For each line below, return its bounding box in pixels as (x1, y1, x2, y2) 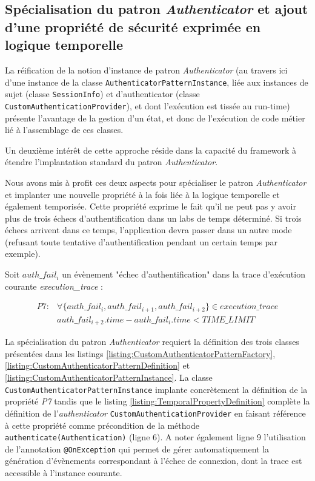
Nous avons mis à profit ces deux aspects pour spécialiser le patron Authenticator (5, 176, 307, 188)
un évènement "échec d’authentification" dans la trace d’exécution (62, 268, 305, 281)
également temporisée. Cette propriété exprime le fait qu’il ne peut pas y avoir (5, 200, 296, 213)
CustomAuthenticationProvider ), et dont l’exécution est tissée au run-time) (5, 99, 290, 112)
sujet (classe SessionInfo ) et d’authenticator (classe (5, 87, 200, 100)
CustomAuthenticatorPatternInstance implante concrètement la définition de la (5, 383, 308, 395)
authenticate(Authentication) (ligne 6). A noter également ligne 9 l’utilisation (5, 431, 306, 443)
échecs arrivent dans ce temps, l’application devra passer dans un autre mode (5, 223, 292, 236)
